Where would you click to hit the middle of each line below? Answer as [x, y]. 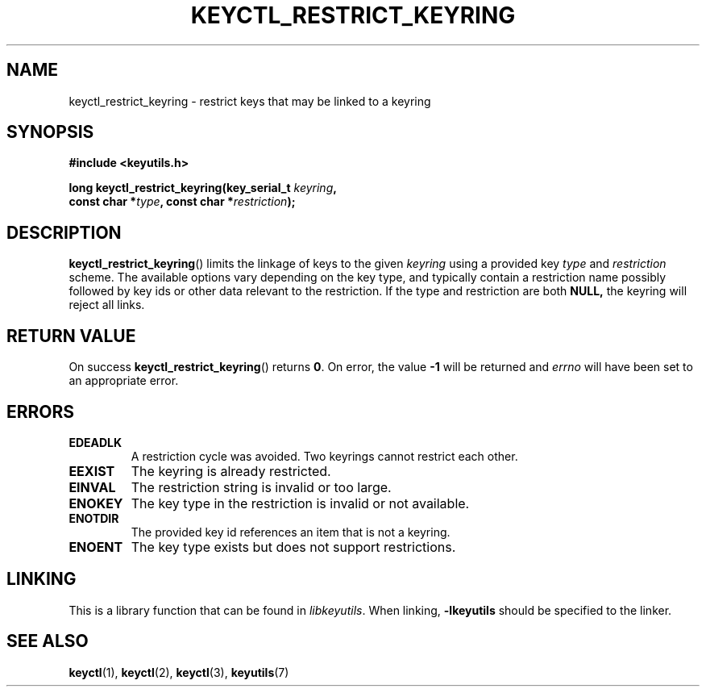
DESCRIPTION [64, 232]
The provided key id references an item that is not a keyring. [291, 532]
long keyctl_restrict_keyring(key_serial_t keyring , [203, 188]
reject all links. [107, 305]
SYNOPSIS [50, 132]
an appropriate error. [124, 381]
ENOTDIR [94, 518]
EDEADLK [96, 442]
